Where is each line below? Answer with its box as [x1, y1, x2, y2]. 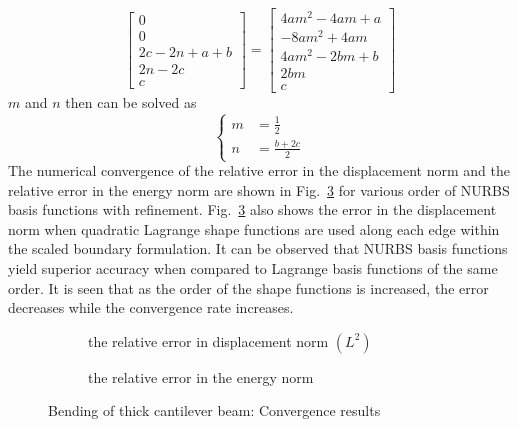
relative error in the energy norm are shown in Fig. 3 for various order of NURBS [8, 179, 510, 200]
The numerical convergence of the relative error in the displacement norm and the [8, 160, 510, 181]
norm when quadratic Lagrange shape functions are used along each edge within [8, 218, 500, 239]
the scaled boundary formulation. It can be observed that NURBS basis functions [8, 238, 508, 259]
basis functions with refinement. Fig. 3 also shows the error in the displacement [8, 199, 497, 220]
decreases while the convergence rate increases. [8, 297, 294, 318]
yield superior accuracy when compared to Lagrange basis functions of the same [8, 258, 498, 279]
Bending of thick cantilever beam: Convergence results [48, 400, 381, 421]
